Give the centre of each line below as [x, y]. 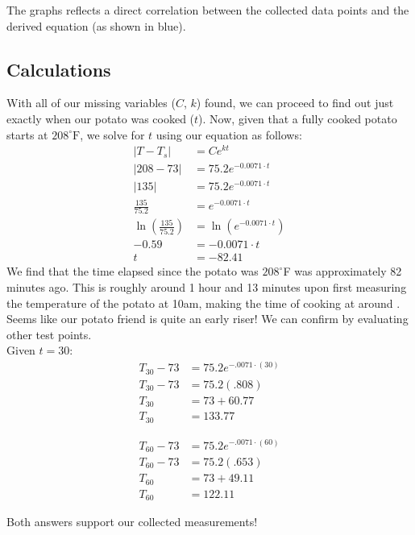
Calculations [59, 69]
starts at [27, 134]
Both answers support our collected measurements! [132, 522]
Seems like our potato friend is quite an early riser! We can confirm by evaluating [207, 319]
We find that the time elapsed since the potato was [133, 271]
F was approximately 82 [342, 271]
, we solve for [112, 134]
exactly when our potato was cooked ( [101, 118]
